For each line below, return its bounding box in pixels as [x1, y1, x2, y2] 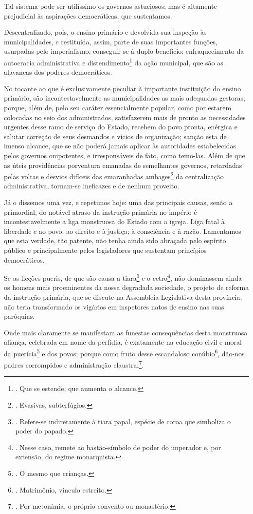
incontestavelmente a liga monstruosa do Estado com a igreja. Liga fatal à [4, 216, 225, 226]
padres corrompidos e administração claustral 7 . [4, 358, 144, 370]
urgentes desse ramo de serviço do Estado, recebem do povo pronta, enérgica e [4, 122, 237, 132]
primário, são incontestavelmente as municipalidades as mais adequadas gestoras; [4, 93, 245, 103]
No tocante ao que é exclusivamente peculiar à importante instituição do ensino [4, 83, 241, 93]
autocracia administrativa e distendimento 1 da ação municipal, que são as [4, 56, 223, 67]
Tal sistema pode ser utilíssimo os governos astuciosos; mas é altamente [4, 1, 217, 11]
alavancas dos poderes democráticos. [4, 67, 112, 77]
